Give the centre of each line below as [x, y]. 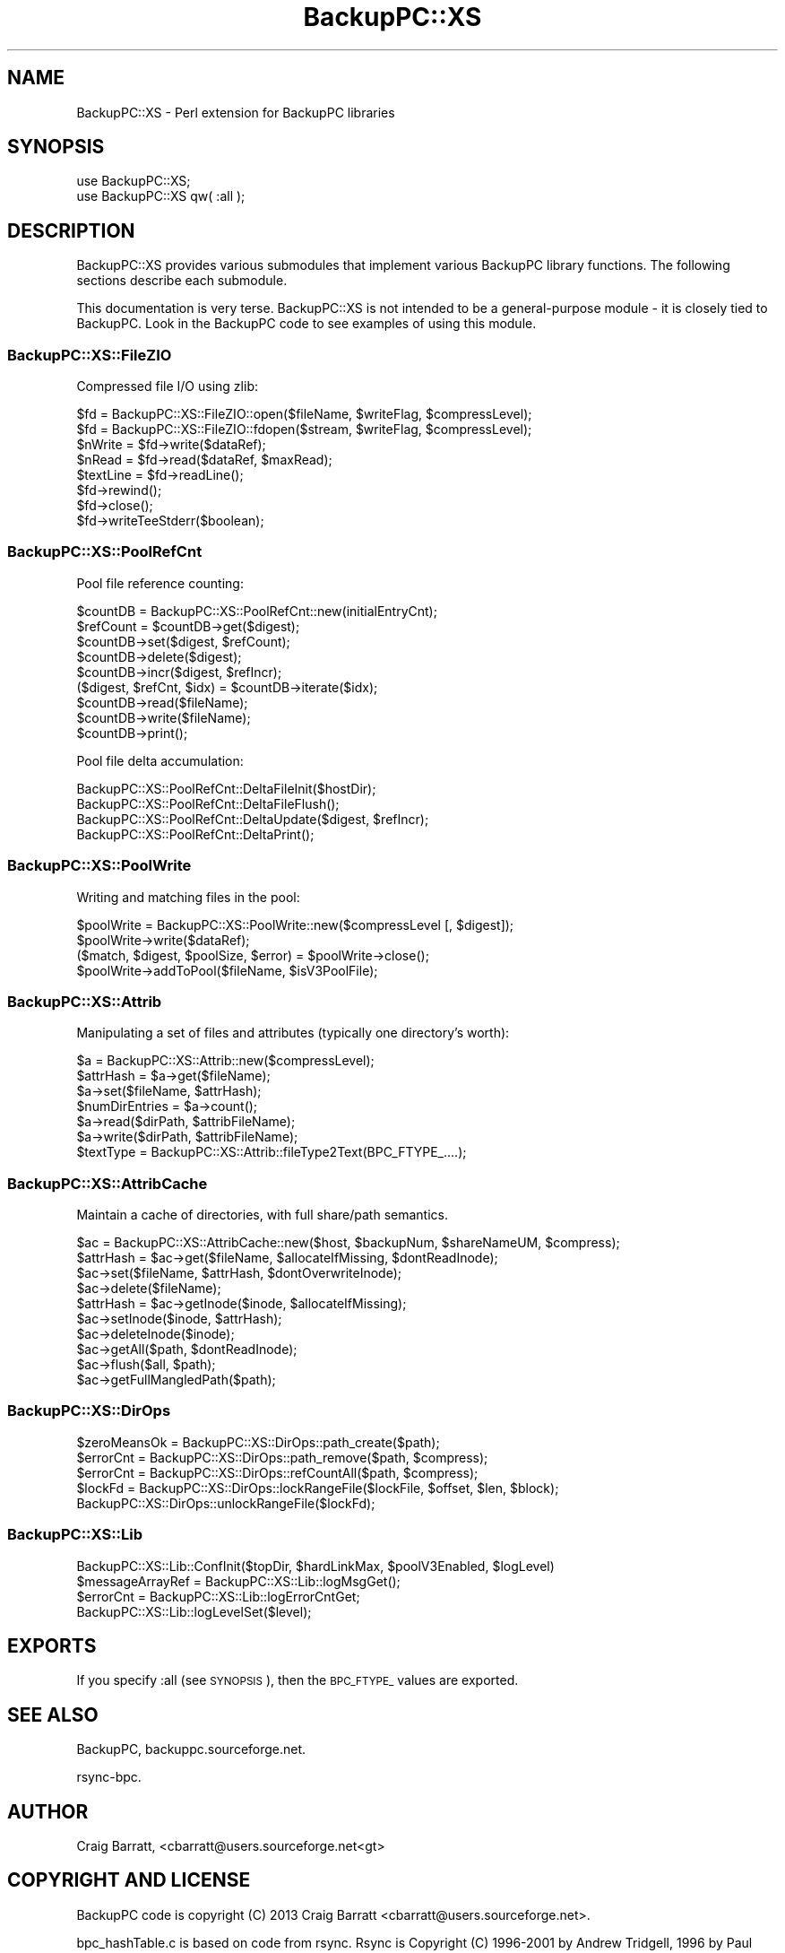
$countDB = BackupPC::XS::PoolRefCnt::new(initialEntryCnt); [257, 611]
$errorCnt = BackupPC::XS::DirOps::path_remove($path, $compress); [282, 1457]
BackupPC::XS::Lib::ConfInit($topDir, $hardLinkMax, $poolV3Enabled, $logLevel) [315, 1566]
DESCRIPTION [71, 230]
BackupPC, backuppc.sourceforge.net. [191, 1749]
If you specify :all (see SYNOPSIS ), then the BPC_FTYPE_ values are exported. [298, 1680]
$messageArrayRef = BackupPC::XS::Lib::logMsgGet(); [238, 1581]
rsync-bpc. [109, 1777]
